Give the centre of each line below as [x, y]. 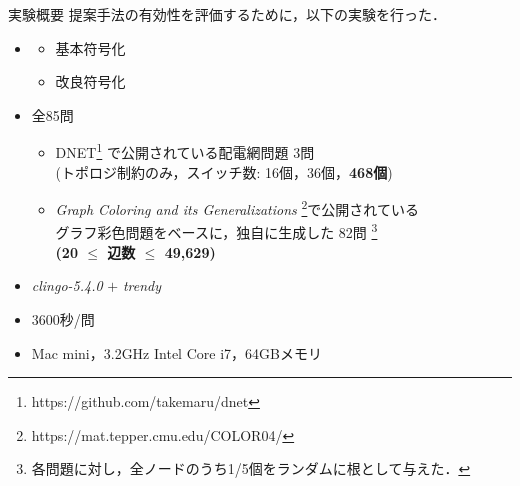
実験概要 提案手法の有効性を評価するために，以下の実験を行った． [227, 14]
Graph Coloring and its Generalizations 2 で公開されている [237, 207]
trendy [142, 285]
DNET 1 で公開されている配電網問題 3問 [185, 151]
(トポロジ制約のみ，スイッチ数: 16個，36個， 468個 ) [224, 171]
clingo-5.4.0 [67, 285]
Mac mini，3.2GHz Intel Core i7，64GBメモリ [176, 352]
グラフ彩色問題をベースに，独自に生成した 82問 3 [216, 231]
